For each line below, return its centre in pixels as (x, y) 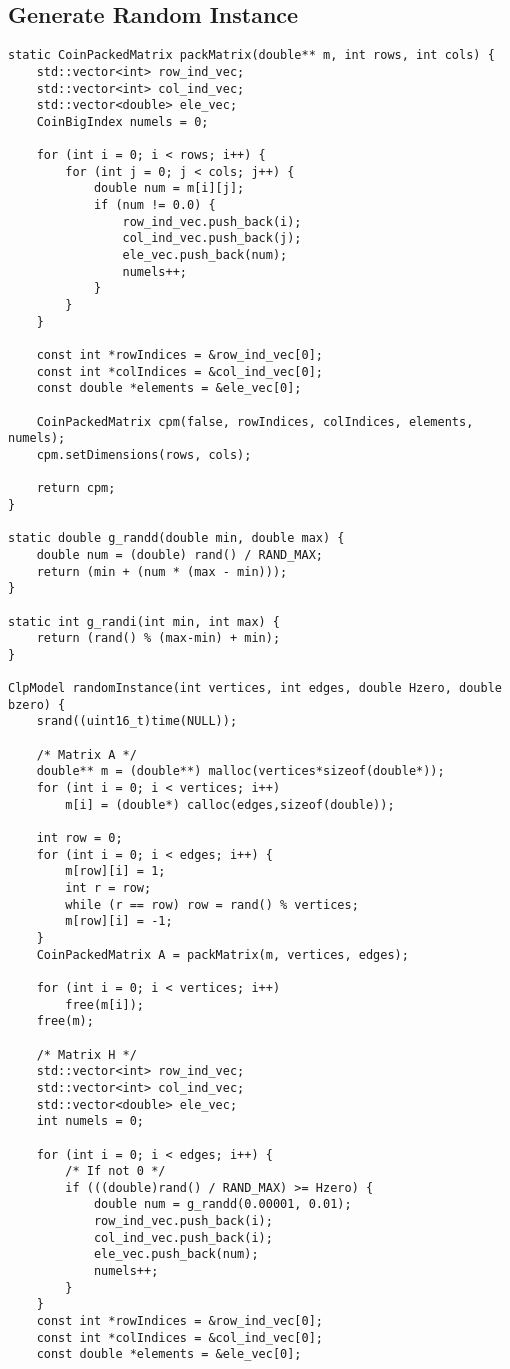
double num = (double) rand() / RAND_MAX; (179, 554)
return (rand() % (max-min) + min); (158, 638)
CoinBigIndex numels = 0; (122, 121)
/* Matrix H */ (86, 1054)
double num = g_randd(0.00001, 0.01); (222, 1204)
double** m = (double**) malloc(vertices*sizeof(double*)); (240, 771)
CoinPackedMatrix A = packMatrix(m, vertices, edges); (222, 954)
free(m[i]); (105, 1004)
